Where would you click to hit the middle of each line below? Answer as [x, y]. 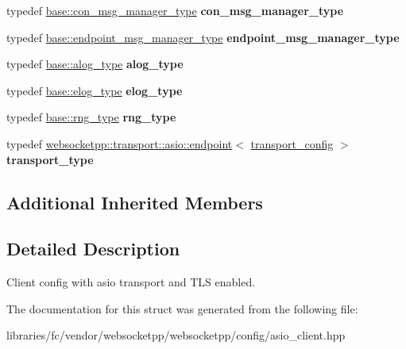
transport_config [292, 143]
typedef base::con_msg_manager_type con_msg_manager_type [175, 10]
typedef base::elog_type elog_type [95, 90]
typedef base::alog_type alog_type [95, 64]
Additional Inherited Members [135, 202]
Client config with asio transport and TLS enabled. [131, 282]
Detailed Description [93, 249]
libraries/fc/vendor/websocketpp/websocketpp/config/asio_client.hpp [176, 335]
